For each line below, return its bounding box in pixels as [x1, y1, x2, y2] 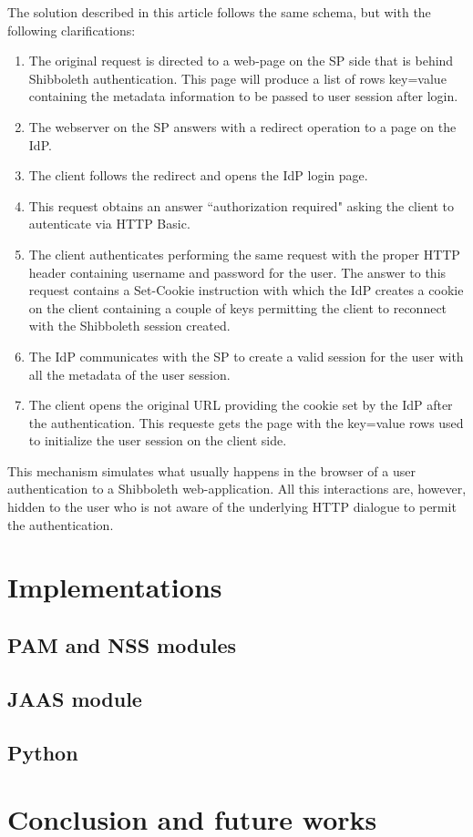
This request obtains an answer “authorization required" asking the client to [28, 196, 455, 215]
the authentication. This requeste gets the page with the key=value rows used [28, 413, 464, 432]
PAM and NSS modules [7, 631, 237, 659]
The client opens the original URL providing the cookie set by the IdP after [28, 395, 453, 414]
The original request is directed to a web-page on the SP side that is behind [28, 51, 454, 70]
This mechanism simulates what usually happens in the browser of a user [7, 461, 416, 480]
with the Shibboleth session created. [28, 316, 231, 335]
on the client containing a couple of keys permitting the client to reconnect [28, 298, 447, 317]
